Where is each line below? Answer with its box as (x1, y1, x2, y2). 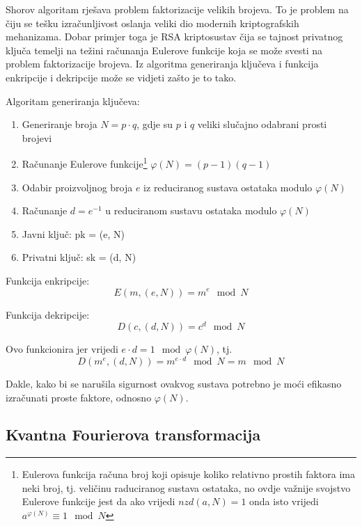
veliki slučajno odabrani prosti (197, 117, 327, 131)
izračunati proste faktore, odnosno (6, 390, 152, 404)
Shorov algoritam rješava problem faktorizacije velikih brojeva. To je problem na (6, 2, 349, 16)
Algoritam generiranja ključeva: (6, 93, 140, 108)
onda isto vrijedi (249, 494, 319, 509)
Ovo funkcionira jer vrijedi (6, 342, 118, 356)
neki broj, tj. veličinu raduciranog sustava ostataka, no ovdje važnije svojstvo (22, 480, 351, 495)
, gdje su (136, 117, 173, 131)
